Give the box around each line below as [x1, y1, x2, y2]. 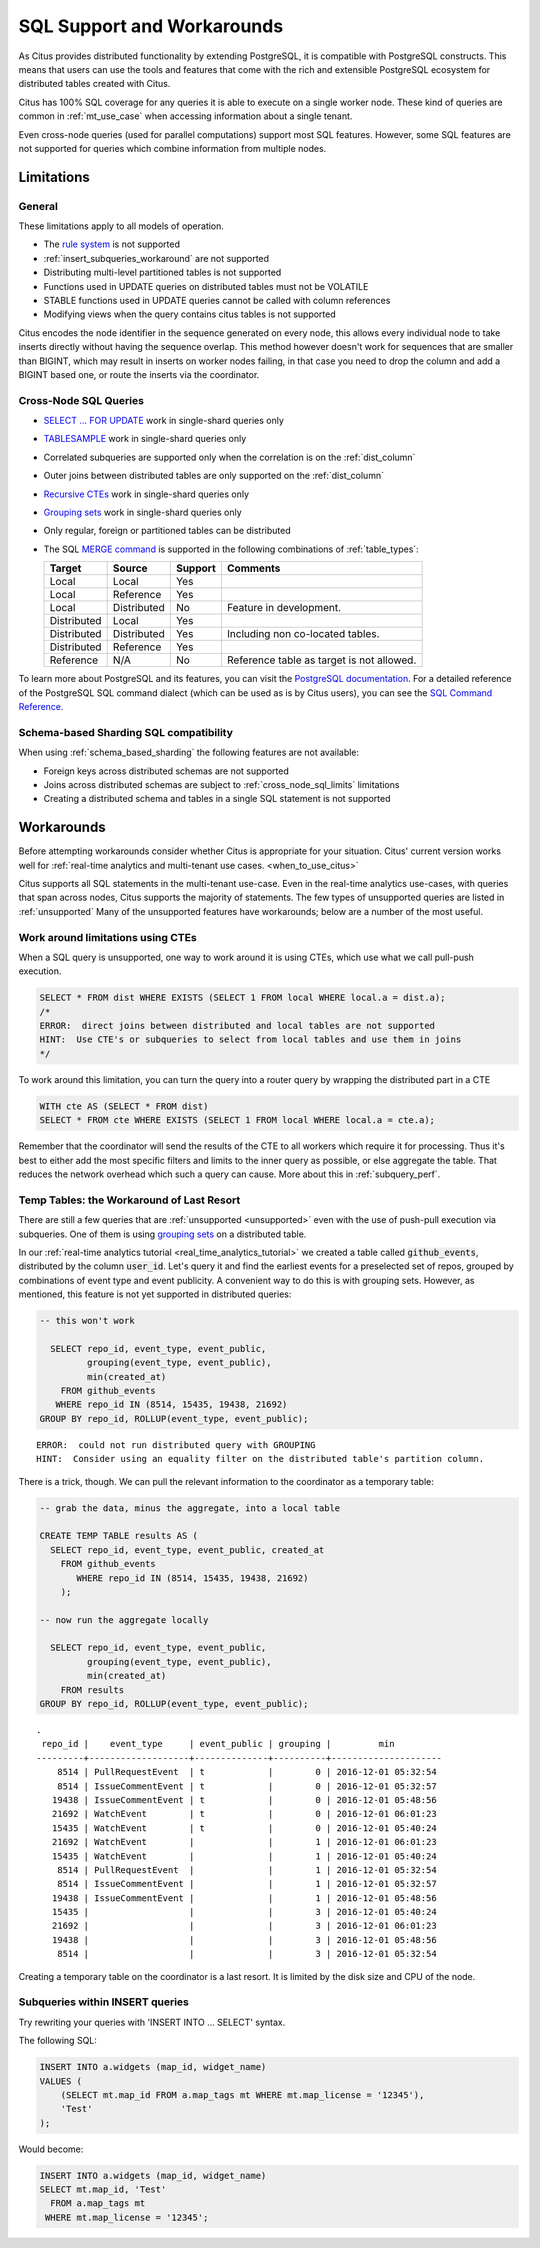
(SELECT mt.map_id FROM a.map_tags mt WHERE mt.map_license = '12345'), [60, 2089, 425, 2100]
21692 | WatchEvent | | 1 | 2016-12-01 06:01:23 [51, 1836, 437, 1848]
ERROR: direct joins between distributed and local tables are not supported [39, 1020, 435, 1032]
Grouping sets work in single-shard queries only [43, 506, 242, 519]
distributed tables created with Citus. [18, 78, 171, 90]
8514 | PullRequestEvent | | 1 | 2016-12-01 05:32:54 [56, 1864, 437, 1875]
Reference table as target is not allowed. [226, 653, 417, 667]
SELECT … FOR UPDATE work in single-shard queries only [43, 415, 285, 427]
